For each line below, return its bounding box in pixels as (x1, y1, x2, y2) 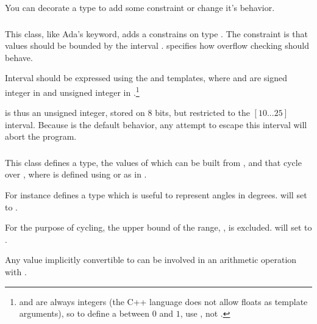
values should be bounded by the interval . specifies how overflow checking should (5, 39, 310, 52)
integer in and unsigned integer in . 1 (5, 84, 140, 98)
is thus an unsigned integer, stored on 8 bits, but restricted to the (5, 106, 250, 119)
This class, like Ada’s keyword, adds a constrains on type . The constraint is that (5, 27, 308, 40)
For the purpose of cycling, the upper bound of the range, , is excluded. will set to (5, 221, 312, 234)
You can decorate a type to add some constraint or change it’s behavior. (5, 1, 275, 13)
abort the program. (5, 130, 77, 143)
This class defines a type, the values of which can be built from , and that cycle (5, 156, 302, 168)
